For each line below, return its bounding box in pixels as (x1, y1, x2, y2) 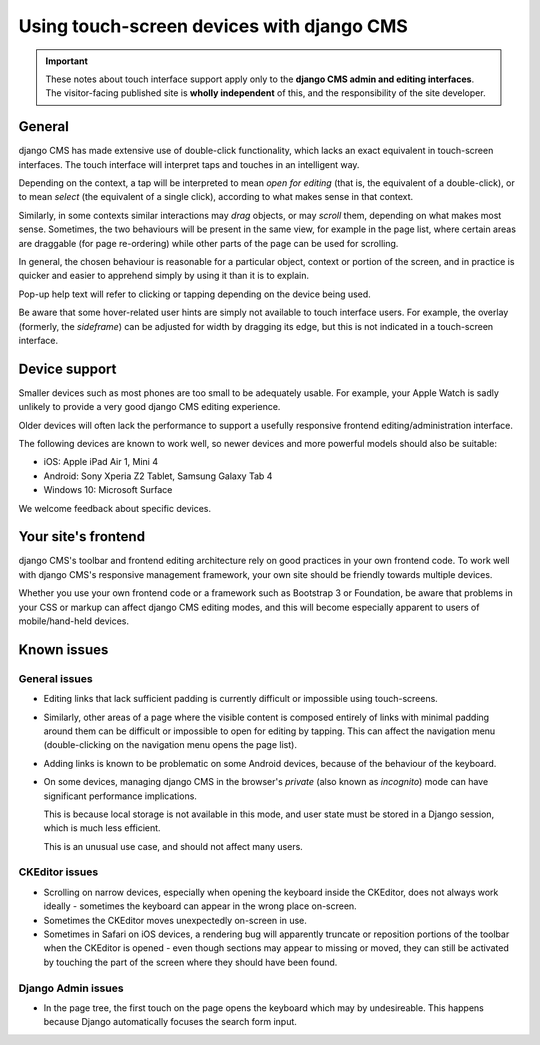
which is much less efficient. (43, 822, 161, 834)
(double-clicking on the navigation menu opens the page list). (43, 739, 297, 751)
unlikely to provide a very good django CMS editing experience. (18, 401, 281, 413)
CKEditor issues (18, 865, 99, 879)
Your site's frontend (18, 528, 145, 545)
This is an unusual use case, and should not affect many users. (43, 840, 304, 852)
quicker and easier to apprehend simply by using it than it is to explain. (18, 270, 310, 282)
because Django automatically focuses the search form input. (43, 1016, 297, 1028)
